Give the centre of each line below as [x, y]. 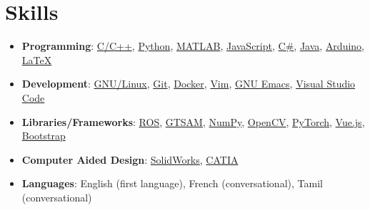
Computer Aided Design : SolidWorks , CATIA [130, 159]
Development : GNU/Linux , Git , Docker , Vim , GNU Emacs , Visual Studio [189, 84]
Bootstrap [44, 136]
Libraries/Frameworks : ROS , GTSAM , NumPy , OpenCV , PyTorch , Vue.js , [193, 121]
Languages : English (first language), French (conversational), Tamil [172, 183]
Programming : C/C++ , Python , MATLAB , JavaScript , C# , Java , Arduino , [193, 46]
